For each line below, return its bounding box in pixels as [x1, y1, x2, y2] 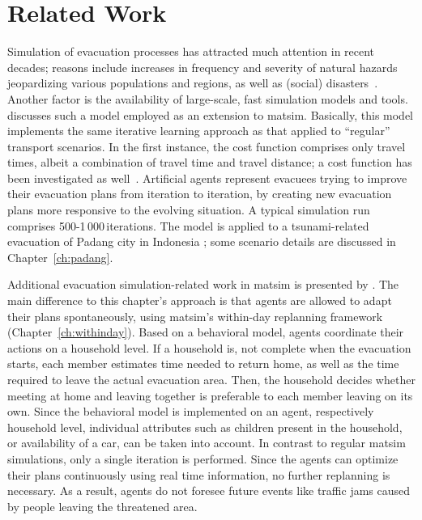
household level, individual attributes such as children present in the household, [7, 418, 403, 435]
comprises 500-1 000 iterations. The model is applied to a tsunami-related [7, 217, 369, 234]
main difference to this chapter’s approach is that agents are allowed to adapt [7, 292, 392, 309]
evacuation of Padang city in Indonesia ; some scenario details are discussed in [7, 233, 396, 250]
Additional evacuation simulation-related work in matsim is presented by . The [7, 276, 399, 293]
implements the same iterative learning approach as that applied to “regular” [7, 122, 390, 139]
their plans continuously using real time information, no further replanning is [7, 466, 390, 483]
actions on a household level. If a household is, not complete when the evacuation [7, 339, 411, 356]
